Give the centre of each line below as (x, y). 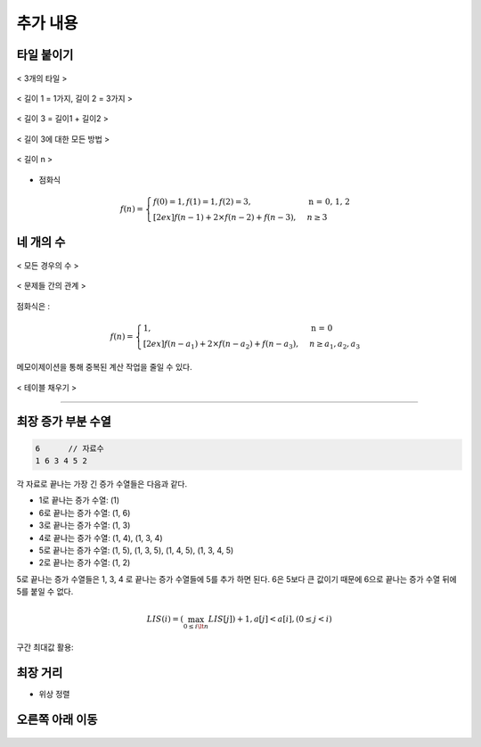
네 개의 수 (41, 242)
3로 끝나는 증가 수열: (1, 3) (85, 525)
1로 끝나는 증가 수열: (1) (79, 500)
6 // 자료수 (69, 448)
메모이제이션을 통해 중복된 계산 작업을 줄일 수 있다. (104, 367)
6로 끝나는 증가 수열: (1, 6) (85, 513)
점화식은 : (33, 306)
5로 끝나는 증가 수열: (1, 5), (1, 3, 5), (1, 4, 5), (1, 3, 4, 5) (136, 550)
